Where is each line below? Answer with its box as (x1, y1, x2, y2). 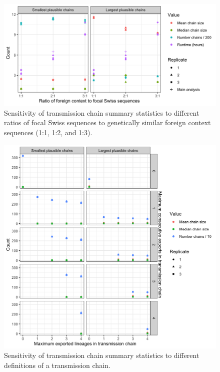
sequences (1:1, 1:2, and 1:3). (4, 127, 92, 138)
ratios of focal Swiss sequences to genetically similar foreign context (4, 117, 211, 128)
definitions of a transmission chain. (4, 359, 110, 370)
